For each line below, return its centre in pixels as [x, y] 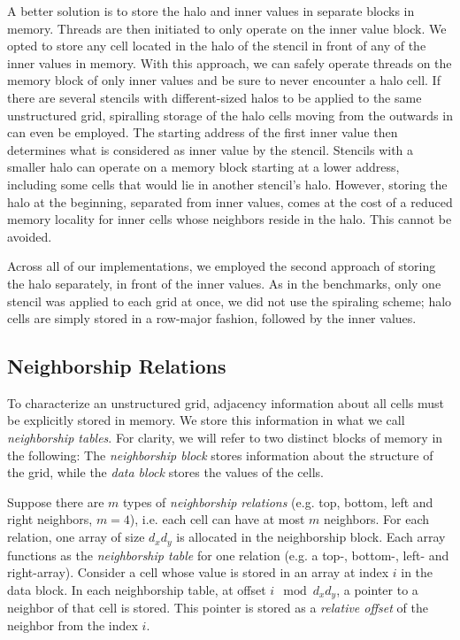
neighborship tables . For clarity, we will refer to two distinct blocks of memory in [225, 438]
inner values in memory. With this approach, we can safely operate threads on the [230, 62]
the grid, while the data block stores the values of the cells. [165, 472]
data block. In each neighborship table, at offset [137, 589]
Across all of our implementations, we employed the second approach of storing [222, 266]
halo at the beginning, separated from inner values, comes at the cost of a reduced [230, 201]
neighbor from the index [73, 625]
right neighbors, [50, 519]
